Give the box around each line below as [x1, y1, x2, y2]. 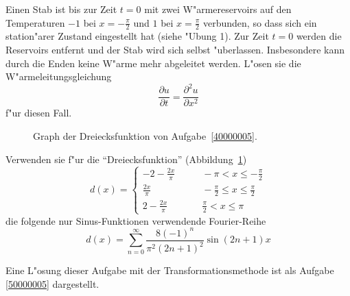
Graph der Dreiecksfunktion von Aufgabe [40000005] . [33, 128, 257, 143]
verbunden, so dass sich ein [203, 15, 317, 29]
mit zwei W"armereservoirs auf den [144, 2, 292, 16]
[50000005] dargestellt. [5, 276, 100, 291]
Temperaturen [5, 15, 65, 29]
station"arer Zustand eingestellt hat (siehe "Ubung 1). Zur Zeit [5, 29, 269, 43]
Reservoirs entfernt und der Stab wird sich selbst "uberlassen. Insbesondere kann [5, 42, 345, 57]
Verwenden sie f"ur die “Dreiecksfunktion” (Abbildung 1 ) [5, 151, 247, 166]
